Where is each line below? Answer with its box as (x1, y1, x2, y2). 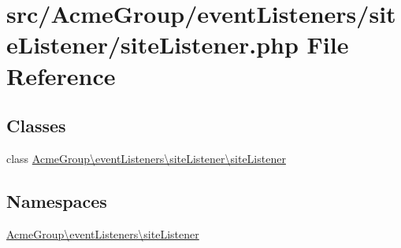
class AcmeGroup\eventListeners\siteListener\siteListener (6, 150, 286, 166)
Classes (6, 113, 66, 138)
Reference (6, 59, 116, 91)
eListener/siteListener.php (6, 28, 299, 61)
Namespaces (6, 188, 107, 213)
